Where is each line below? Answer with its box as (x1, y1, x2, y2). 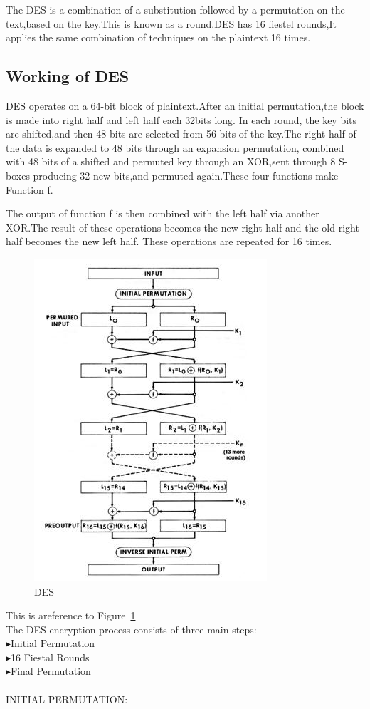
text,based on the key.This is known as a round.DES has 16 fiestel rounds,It (6, 16, 337, 31)
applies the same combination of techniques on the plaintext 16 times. (6, 30, 311, 45)
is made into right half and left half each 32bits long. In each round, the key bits (6, 112, 357, 127)
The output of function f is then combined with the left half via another (6, 206, 319, 221)
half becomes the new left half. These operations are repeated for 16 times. (6, 234, 332, 249)
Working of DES (6, 65, 129, 87)
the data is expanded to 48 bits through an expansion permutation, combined (6, 140, 344, 155)
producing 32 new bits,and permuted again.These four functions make (33, 167, 339, 182)
